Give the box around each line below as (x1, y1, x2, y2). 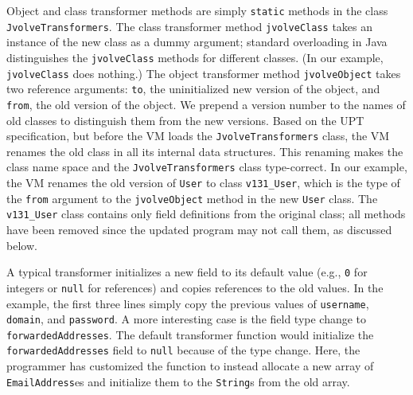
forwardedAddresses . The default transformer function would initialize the (6, 326, 374, 342)
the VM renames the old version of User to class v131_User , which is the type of (6, 174, 400, 191)
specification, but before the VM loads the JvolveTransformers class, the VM (6, 127, 390, 144)
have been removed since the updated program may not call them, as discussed (6, 221, 392, 237)
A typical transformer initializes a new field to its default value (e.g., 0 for (6, 264, 368, 280)
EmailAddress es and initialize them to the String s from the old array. (6, 373, 350, 389)
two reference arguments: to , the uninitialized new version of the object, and (6, 80, 380, 97)
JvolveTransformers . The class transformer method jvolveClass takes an (6, 18, 373, 34)
